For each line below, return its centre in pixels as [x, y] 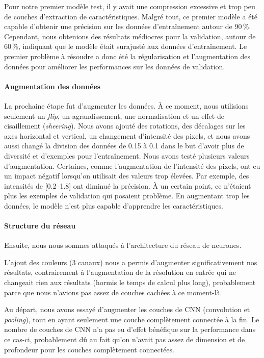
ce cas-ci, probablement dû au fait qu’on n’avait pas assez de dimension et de [125, 339]
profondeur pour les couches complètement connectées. [89, 349]
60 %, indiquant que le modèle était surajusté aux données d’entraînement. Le [126, 46]
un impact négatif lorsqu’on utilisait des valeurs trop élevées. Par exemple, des [127, 176]
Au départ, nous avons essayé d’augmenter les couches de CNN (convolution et [127, 309]
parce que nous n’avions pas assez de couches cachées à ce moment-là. [113, 292]
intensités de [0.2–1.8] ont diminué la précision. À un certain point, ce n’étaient [128, 185]
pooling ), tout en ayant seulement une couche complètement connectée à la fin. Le [132, 319]
